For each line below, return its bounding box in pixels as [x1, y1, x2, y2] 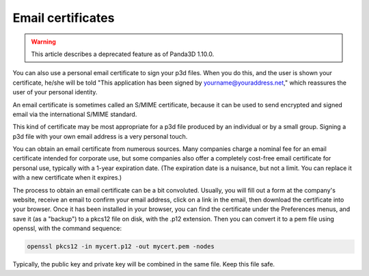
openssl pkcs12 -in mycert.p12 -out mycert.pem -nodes [27, 243, 215, 251]
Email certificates [12, 10, 115, 25]
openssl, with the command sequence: [12, 224, 122, 232]
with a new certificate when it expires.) [12, 174, 122, 182]
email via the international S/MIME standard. [12, 110, 137, 118]
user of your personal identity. [12, 88, 98, 96]
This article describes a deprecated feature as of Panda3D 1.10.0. [31, 50, 215, 58]
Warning [31, 38, 56, 46]
